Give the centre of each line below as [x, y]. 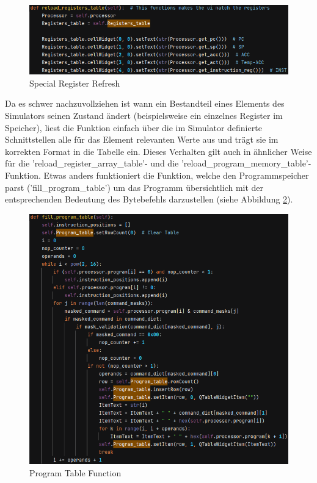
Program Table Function [75, 472]
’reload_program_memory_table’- [246, 163]
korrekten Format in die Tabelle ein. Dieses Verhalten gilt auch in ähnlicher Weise [158, 151]
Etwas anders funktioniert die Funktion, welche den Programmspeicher [176, 175]
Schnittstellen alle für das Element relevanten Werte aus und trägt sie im [142, 139]
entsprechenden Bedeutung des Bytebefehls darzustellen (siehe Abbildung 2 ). [149, 199]
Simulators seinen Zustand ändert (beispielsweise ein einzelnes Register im [144, 116]
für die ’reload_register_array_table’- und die [92, 163]
